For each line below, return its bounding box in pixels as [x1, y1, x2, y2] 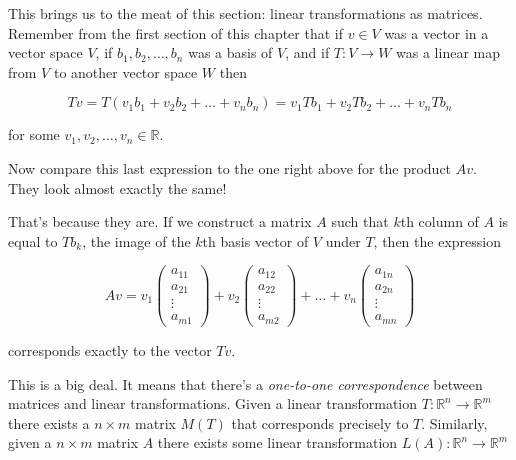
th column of [400, 211, 479, 232]
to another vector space [53, 61, 198, 82]
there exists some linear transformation [157, 432, 398, 453]
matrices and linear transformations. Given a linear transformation [8, 393, 418, 414]
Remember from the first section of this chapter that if [8, 22, 344, 43]
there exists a [8, 412, 90, 433]
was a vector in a [384, 22, 489, 43]
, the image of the [82, 230, 191, 251]
